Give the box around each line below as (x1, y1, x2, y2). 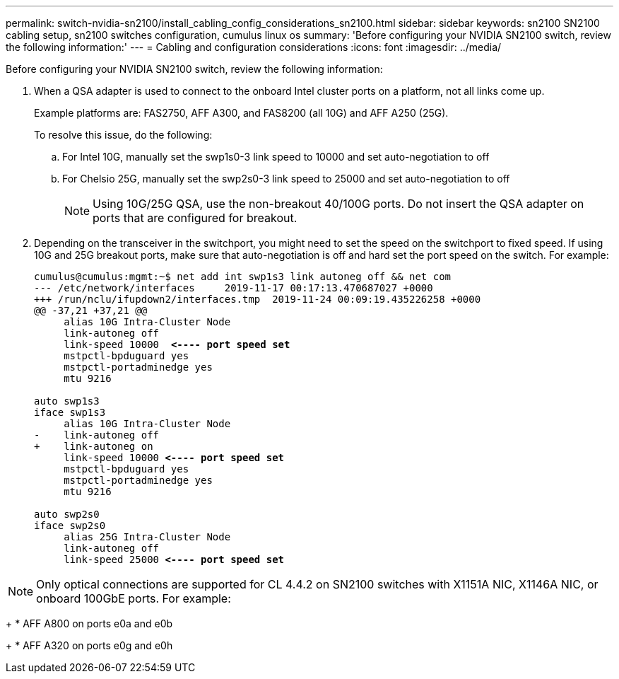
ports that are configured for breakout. (93, 211, 297, 225)
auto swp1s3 (34, 395, 100, 407)
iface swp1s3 (34, 407, 106, 418)
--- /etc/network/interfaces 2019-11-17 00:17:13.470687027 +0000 (34, 282, 433, 294)
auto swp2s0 (34, 509, 100, 520)
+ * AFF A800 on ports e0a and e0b (6, 617, 173, 629)
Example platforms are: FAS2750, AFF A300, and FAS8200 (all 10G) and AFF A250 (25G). (34, 107, 449, 119)
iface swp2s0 (34, 520, 106, 531)
